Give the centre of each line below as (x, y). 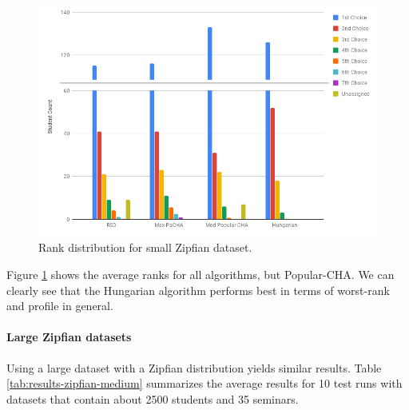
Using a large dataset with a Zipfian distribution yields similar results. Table (194, 367)
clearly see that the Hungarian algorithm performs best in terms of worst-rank (198, 290)
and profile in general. (60, 306)
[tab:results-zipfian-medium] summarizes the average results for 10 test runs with (204, 383)
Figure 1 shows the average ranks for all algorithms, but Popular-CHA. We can (201, 274)
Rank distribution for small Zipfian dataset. (145, 247)
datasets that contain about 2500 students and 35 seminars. (153, 398)
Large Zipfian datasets (69, 337)
